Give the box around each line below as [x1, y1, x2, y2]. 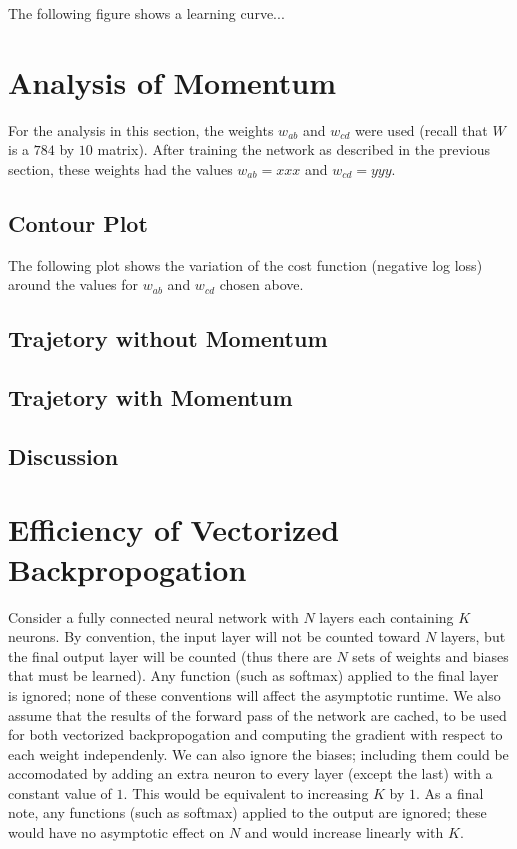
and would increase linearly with [244, 822, 444, 843]
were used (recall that [355, 119, 488, 140]
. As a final [416, 782, 484, 803]
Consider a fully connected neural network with [8, 606, 299, 627]
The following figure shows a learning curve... [8, 3, 285, 23]
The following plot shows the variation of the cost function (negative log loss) [8, 254, 483, 275]
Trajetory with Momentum [8, 382, 293, 413]
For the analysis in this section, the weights [8, 119, 274, 140]
